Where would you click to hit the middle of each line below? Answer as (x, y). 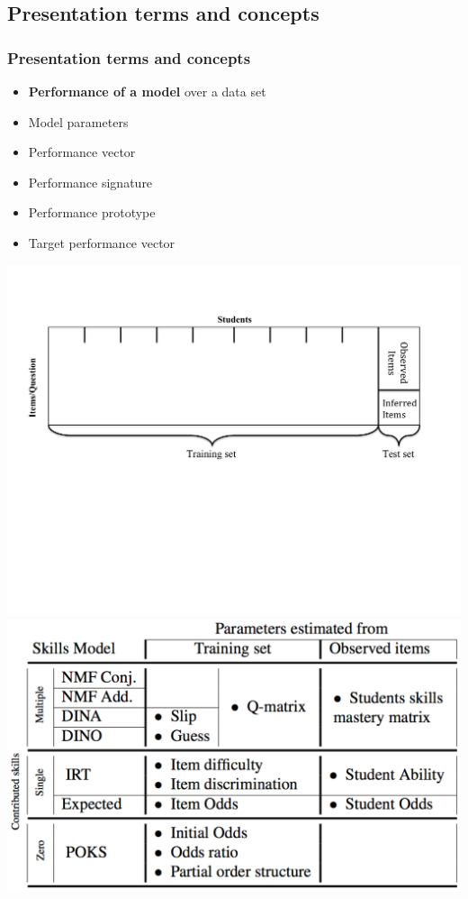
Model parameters (78, 121)
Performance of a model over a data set (147, 91)
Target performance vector (102, 242)
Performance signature (90, 182)
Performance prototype (92, 212)
